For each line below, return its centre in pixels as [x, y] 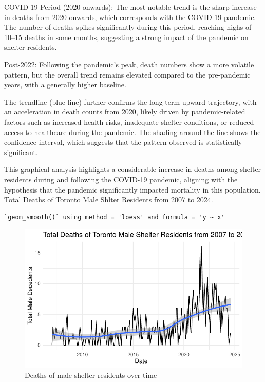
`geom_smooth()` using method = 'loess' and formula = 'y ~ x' [115, 217]
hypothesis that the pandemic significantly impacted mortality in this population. [132, 189]
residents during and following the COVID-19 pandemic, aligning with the [121, 179]
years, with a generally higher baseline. [65, 84]
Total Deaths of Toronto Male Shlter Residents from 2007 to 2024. [109, 199]
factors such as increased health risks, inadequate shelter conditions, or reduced [129, 121]
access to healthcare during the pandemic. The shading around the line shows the [132, 132]
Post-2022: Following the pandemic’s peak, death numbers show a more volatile [129, 64]
